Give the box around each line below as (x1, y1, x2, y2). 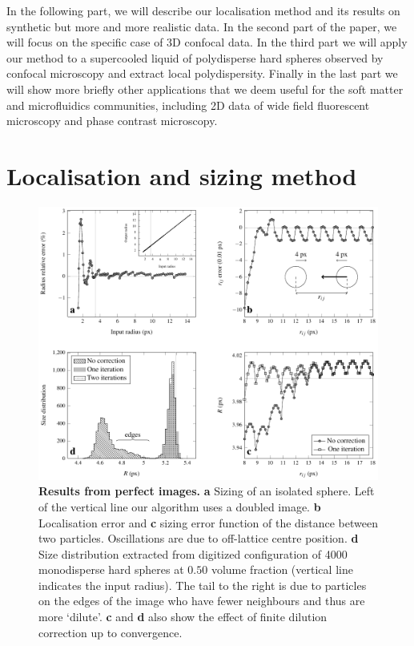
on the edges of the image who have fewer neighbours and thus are (38, 592, 365, 609)
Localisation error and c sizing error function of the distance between (38, 514, 378, 531)
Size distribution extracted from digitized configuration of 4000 (38, 545, 348, 562)
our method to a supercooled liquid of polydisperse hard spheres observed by (6, 49, 384, 66)
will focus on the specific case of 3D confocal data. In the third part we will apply (6, 34, 408, 50)
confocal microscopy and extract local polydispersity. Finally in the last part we (6, 65, 398, 82)
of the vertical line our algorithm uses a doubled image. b (38, 498, 321, 515)
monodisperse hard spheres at (38, 561, 184, 578)
